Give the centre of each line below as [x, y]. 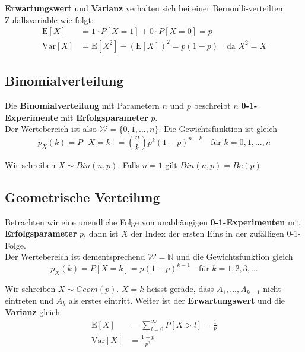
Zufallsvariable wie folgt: [49, 19]
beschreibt [212, 105]
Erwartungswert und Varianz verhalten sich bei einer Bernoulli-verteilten [144, 8]
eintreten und [29, 300]
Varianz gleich [32, 312]
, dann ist [101, 233]
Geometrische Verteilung [82, 197]
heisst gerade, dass [180, 289]
